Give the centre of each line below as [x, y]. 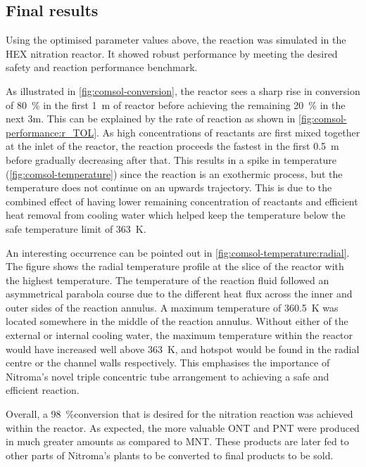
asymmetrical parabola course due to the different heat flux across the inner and [179, 294]
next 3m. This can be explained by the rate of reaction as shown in [151, 119]
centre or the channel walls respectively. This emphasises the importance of [168, 363]
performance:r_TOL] [51, 132]
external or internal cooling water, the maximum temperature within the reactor [179, 335]
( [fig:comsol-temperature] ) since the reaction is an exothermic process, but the [174, 173]
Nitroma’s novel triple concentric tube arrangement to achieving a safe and [168, 376]
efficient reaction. [43, 390]
